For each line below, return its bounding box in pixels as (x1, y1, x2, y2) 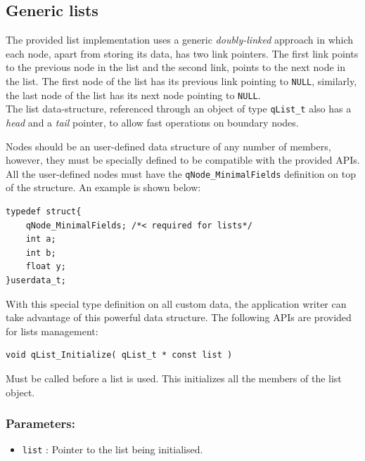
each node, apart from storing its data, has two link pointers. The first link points (6, 46, 359, 60)
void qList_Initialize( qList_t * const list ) (6, 350, 233, 361)
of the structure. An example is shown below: (6, 180, 201, 195)
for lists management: (6, 323, 98, 338)
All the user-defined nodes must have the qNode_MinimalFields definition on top (6, 166, 356, 181)
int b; (25, 247, 56, 258)
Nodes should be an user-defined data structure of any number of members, (6, 138, 331, 153)
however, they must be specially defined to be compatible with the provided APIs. (6, 152, 360, 167)
